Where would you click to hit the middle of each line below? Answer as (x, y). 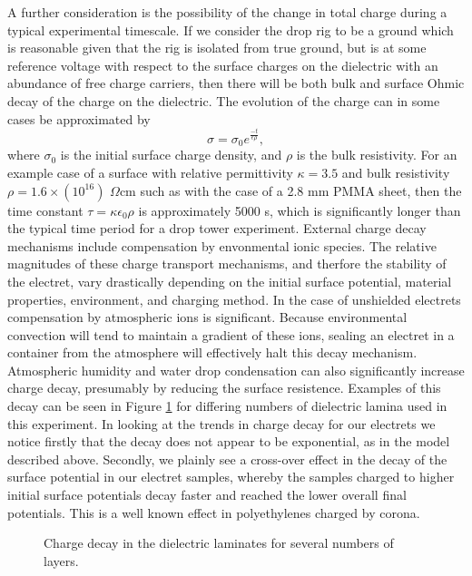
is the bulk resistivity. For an (377, 155)
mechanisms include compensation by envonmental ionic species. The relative (222, 245)
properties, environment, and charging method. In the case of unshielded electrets (234, 299)
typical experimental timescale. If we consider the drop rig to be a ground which (231, 29)
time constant (45, 210)
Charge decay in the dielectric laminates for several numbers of (219, 543)
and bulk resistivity (396, 172)
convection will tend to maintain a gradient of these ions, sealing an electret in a (231, 334)
